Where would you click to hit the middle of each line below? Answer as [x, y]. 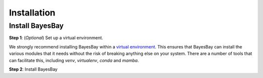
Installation [32, 13]
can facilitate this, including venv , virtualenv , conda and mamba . [74, 60]
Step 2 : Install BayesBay [33, 69]
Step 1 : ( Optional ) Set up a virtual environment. [56, 38]
